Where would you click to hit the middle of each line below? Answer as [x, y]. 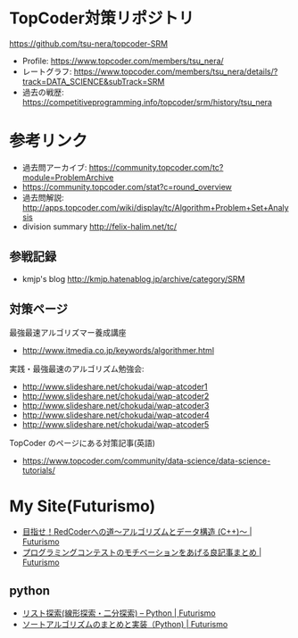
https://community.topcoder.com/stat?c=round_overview [127, 186]
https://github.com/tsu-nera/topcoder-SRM [88, 43]
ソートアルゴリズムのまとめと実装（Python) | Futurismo [125, 625]
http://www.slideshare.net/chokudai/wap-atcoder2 [116, 396]
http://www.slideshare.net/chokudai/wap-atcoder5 [116, 424]
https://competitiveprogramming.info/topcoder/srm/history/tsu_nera [147, 102]
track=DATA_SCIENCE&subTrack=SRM [93, 81]
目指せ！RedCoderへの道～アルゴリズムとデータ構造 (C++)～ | [137, 532]
